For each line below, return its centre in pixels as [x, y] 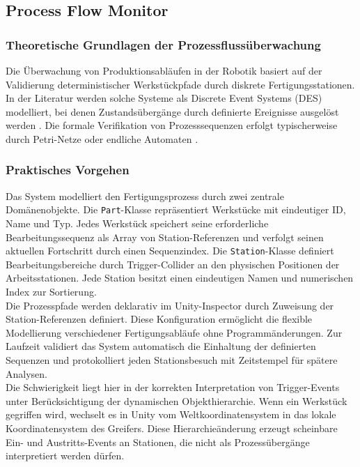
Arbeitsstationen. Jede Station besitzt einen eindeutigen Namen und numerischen [180, 278]
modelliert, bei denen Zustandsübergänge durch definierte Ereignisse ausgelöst [172, 111]
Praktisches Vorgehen [68, 170]
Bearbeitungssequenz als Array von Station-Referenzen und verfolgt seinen [165, 237]
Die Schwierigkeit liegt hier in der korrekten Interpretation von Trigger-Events [173, 387]
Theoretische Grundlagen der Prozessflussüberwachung [163, 44]
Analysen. [26, 373]
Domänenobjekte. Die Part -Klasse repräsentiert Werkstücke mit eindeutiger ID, [176, 209]
